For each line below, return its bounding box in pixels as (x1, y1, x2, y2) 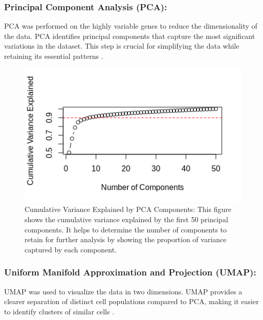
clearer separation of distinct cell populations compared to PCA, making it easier (4, 296, 259, 307)
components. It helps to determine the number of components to (25, 224, 227, 234)
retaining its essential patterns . (4, 51, 103, 61)
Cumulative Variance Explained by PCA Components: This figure (25, 204, 231, 215)
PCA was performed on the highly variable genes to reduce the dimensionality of (4, 20, 257, 31)
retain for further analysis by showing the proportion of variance (25, 234, 227, 245)
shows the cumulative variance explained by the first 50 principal (25, 214, 228, 225)
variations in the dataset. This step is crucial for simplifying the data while (4, 40, 239, 51)
